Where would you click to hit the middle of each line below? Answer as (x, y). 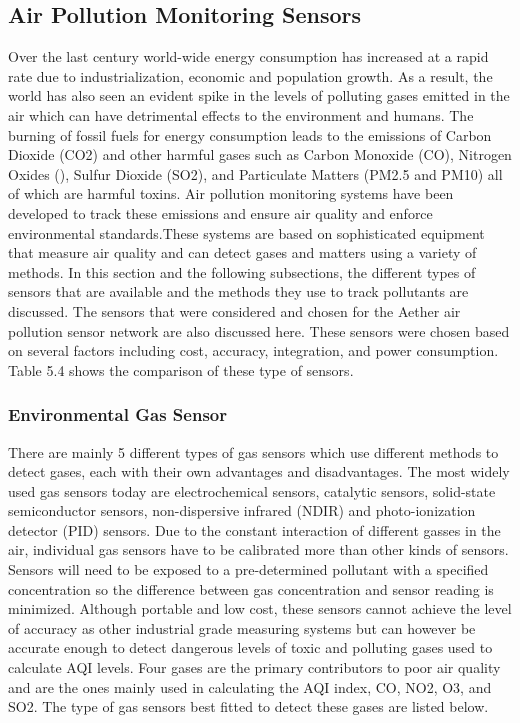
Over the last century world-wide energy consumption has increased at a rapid (248, 56)
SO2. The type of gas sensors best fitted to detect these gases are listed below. (248, 706)
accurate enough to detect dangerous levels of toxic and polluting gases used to (250, 647)
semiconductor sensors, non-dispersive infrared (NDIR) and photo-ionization (242, 510)
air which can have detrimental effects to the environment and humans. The (241, 114)
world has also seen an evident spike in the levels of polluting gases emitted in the (259, 95)
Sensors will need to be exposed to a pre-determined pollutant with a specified (248, 569)
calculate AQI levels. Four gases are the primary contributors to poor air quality (254, 667)
